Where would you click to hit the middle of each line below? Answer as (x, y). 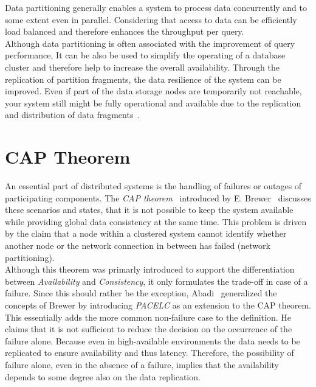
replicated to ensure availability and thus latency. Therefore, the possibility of (149, 353)
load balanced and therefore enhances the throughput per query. (125, 31)
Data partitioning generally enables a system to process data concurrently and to (156, 7)
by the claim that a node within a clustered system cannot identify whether (146, 233)
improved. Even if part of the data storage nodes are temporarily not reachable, (153, 91)
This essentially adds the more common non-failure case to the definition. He (148, 317)
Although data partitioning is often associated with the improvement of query (150, 43)
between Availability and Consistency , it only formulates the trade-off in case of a (156, 281)
